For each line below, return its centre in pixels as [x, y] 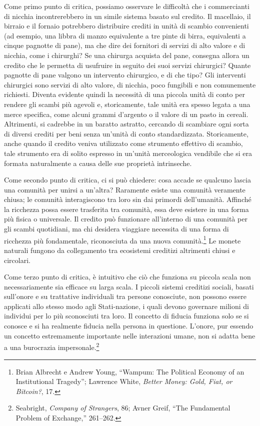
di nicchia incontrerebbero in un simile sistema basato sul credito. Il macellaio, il [127, 16]
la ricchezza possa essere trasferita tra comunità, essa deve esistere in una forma [126, 209]
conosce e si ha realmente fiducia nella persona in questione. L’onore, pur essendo [129, 326]
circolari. [17, 260]
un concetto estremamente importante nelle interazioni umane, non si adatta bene [130, 335]
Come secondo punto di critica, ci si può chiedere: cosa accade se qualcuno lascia [127, 180]
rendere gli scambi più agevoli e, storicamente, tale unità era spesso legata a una [127, 104]
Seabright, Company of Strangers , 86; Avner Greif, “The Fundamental [123, 408]
